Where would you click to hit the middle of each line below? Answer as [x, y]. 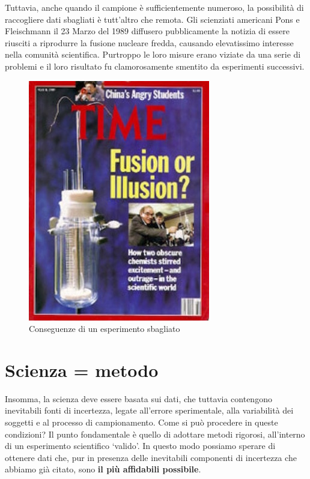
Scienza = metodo [82, 369]
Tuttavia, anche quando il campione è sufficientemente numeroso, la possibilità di [154, 7]
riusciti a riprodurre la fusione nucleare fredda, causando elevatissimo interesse [149, 42]
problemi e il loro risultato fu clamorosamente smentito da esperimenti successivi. [155, 66]
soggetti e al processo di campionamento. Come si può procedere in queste [141, 422]
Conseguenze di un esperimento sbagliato [105, 329]
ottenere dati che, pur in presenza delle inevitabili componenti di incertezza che [151, 457]
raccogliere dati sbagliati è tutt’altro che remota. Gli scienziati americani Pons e [152, 19]
